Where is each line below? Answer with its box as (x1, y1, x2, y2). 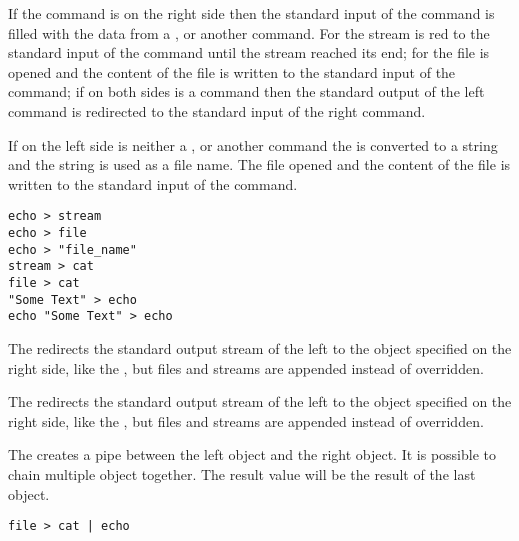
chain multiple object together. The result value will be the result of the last (8, 463, 476, 484)
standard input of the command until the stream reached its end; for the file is (8, 42, 490, 63)
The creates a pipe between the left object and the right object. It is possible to (8, 444, 497, 465)
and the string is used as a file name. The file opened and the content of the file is (8, 154, 511, 175)
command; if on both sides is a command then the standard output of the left (8, 81, 485, 102)
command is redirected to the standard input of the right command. (8, 100, 426, 121)
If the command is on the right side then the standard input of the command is (8, 3, 495, 23)
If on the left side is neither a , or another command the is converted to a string (8, 134, 498, 155)
